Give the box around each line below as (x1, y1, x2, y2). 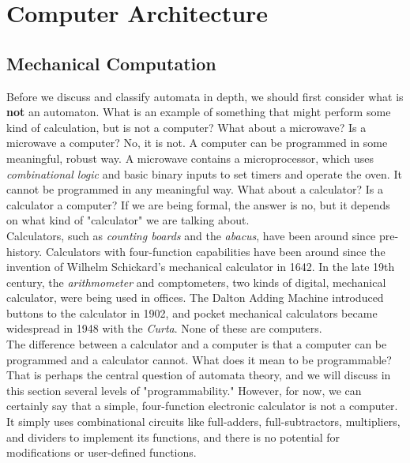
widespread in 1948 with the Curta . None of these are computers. (6, 320, 322, 337)
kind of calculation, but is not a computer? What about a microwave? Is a (6, 119, 367, 135)
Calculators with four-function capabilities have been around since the (45, 243, 386, 259)
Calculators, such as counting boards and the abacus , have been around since (6, 227, 376, 243)
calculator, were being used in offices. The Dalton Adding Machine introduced (6, 289, 384, 306)
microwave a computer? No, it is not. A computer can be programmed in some (6, 134, 388, 151)
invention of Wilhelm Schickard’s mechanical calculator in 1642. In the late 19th (6, 258, 395, 275)
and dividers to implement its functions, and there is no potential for (6, 428, 340, 445)
